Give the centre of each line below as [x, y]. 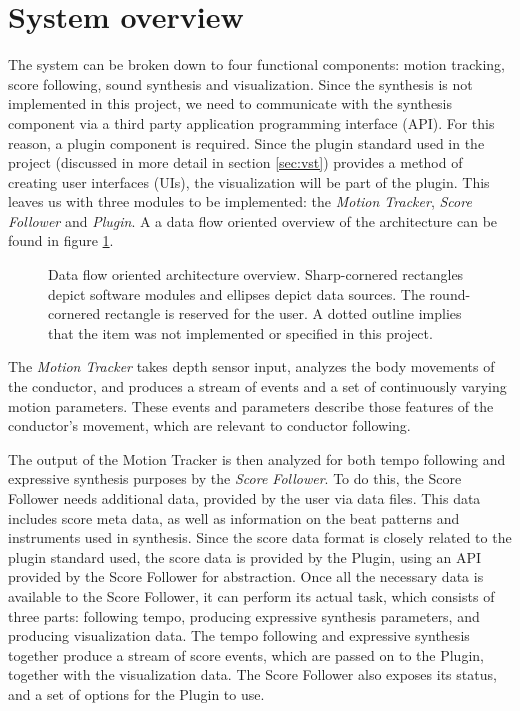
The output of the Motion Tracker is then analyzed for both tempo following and [257, 458]
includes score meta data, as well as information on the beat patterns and [234, 517]
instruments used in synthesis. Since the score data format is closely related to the [260, 537]
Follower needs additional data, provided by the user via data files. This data [244, 498]
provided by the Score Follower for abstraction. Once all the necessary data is [246, 576]
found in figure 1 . [61, 240]
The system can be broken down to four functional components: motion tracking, [256, 64]
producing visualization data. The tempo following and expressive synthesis [239, 635]
